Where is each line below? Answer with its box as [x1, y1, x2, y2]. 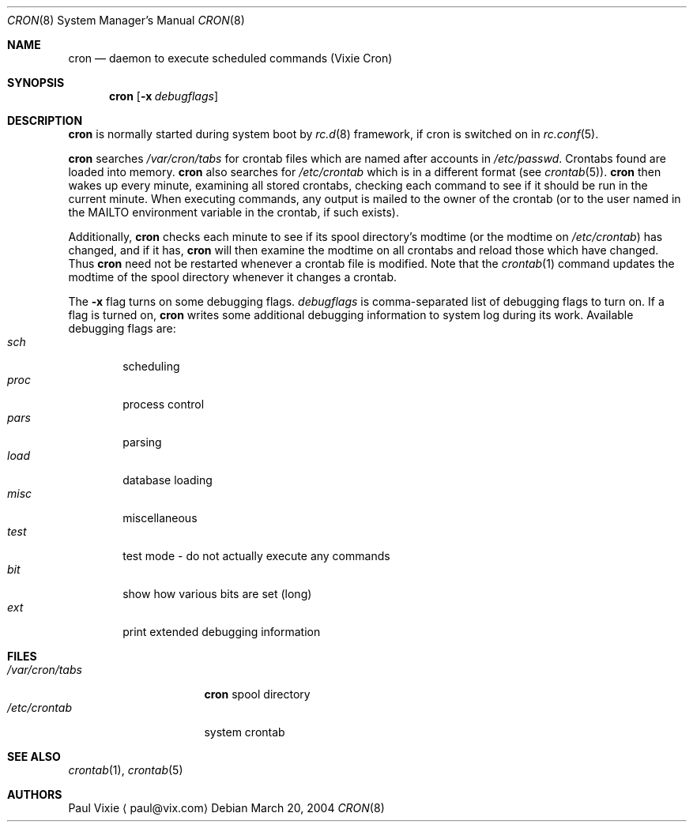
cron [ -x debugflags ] [109, 89, 218, 103]
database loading [122, 473, 213, 487]
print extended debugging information [122, 625, 321, 638]
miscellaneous [122, 511, 198, 525]
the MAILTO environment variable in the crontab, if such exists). [68, 205, 399, 219]
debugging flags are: [68, 322, 176, 335]
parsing [122, 435, 162, 449]
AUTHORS [7, 788, 62, 801]
